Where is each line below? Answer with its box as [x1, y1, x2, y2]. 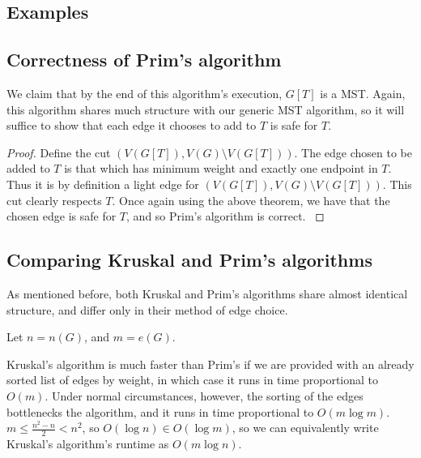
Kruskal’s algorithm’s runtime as [6, 434, 169, 452]
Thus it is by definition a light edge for [6, 175, 199, 192]
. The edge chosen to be [294, 143, 412, 161]
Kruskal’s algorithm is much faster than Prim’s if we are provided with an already [6, 355, 415, 372]
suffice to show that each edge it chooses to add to [6, 117, 257, 134]
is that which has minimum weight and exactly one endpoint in [64, 160, 378, 177]
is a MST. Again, [320, 84, 406, 101]
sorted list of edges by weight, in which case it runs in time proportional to [6, 371, 379, 388]
